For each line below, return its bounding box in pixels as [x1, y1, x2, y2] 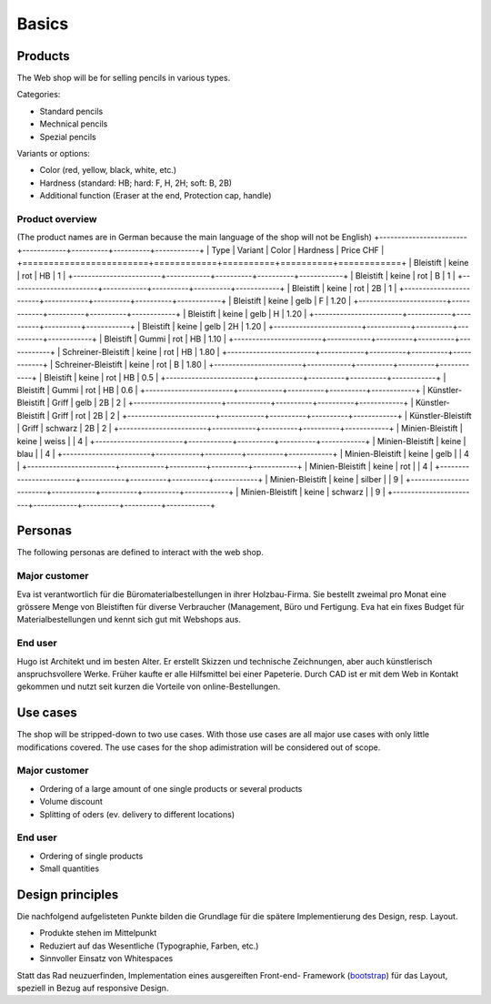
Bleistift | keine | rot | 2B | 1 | [291, 282, 397, 293]
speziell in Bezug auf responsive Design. [16, 982, 169, 993]
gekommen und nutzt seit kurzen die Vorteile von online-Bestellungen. [16, 681, 281, 692]
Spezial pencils [39, 131, 96, 142]
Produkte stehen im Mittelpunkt [39, 928, 157, 938]
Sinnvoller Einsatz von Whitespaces [39, 953, 174, 964]
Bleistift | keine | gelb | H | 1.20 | [187, 308, 307, 319]
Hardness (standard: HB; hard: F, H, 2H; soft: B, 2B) [39, 177, 232, 188]
